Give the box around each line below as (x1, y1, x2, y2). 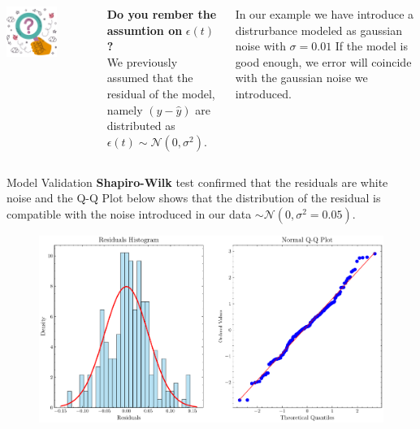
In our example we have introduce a (235, 6, 414, 22)
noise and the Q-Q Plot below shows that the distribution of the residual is (6, 189, 381, 206)
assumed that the (106, 69, 193, 86)
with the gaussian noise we (235, 69, 368, 86)
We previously (106, 53, 178, 70)
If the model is (335, 37, 408, 54)
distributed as (106, 117, 175, 134)
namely (106, 101, 143, 118)
